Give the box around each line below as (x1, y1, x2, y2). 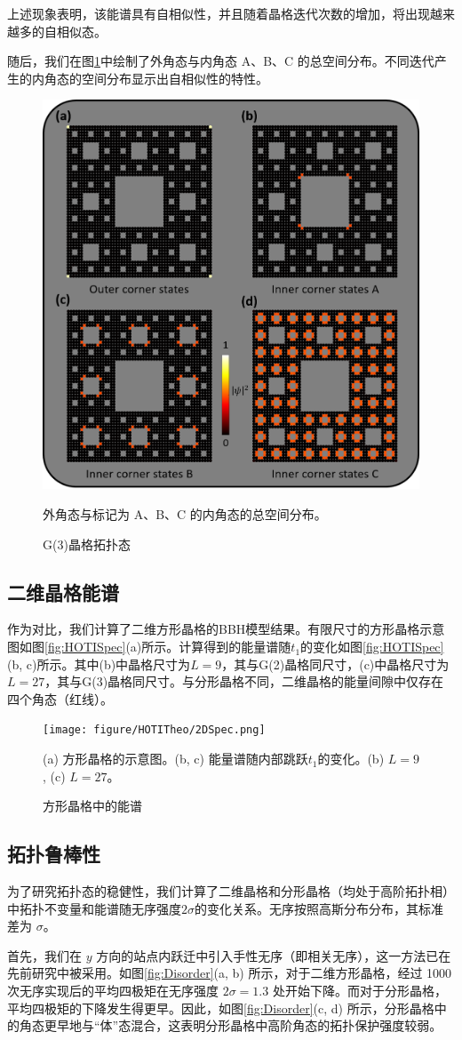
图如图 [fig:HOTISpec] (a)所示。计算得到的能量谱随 (7, 637, 291, 656)
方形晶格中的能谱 (43, 796, 142, 815)
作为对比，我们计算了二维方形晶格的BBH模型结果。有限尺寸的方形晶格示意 (7, 620, 445, 638)
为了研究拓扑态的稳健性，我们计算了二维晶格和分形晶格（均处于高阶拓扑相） (7, 882, 455, 900)
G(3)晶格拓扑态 (43, 534, 131, 553)
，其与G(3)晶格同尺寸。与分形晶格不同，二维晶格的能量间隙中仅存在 (44, 672, 444, 691)
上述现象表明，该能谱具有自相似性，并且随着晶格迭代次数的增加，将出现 (7, 4, 430, 22)
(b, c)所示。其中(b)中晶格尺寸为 (7, 654, 191, 673)
